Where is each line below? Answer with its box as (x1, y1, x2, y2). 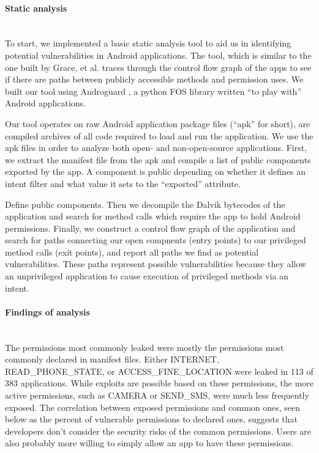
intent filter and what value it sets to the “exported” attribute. (5, 177, 241, 190)
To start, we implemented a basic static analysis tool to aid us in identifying (5, 37, 291, 50)
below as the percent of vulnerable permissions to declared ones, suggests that (5, 413, 298, 425)
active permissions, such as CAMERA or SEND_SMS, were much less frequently (5, 389, 309, 402)
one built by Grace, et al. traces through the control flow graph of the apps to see (5, 61, 312, 73)
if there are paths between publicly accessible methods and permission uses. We (5, 73, 304, 86)
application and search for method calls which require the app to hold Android (5, 210, 301, 223)
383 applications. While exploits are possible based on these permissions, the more (5, 377, 314, 389)
